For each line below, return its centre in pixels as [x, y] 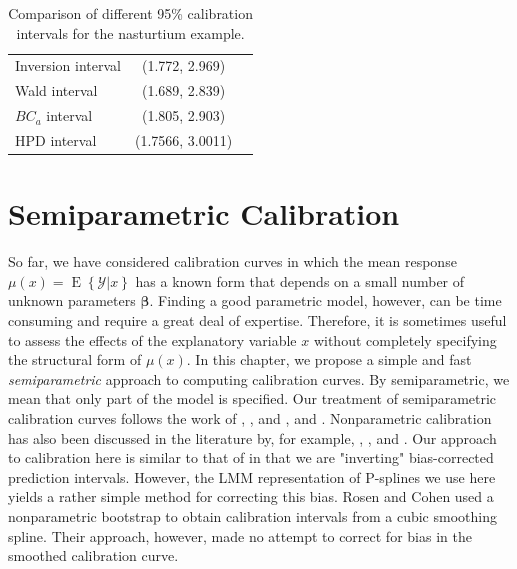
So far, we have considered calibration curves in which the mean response [232, 261]
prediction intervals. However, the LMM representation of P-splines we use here [252, 476]
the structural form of [75, 359]
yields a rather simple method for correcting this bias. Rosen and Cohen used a [251, 496]
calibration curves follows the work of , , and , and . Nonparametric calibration [250, 417]
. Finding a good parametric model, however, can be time [325, 300]
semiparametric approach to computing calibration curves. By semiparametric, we [259, 378]
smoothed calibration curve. [93, 555]
